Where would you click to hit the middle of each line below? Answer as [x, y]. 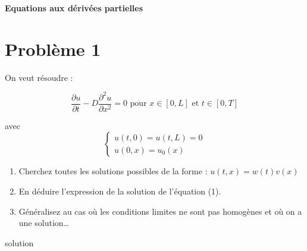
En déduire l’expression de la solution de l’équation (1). [120, 191]
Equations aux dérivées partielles [74, 8]
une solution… [44, 223]
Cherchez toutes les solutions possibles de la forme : [113, 171]
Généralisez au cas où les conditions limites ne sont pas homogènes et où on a [160, 211]
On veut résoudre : [39, 77]
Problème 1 [53, 48]
